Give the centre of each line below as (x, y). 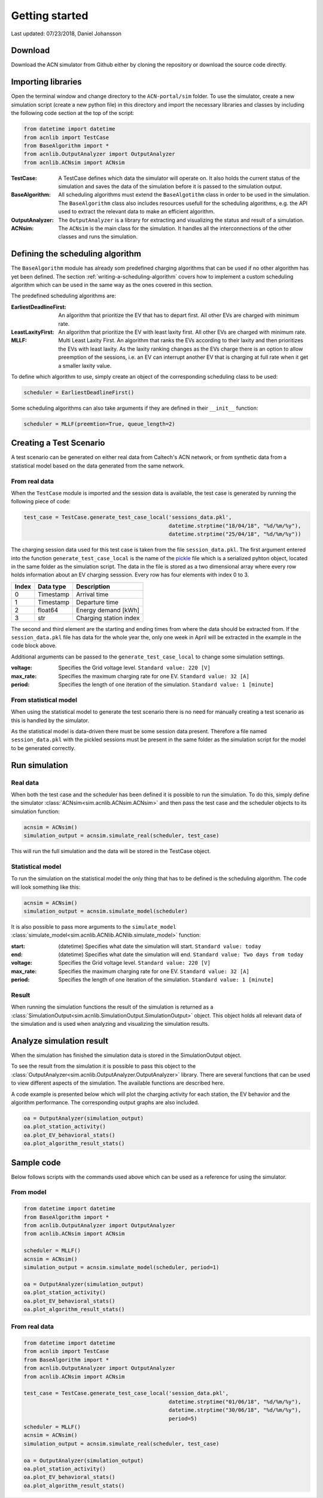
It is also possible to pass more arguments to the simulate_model (94, 926)
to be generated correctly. (43, 748)
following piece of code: (41, 502)
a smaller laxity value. (85, 366)
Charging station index (108, 618)
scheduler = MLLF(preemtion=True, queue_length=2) (100, 424)
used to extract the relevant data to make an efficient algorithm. (137, 212)
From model (29, 1192)
